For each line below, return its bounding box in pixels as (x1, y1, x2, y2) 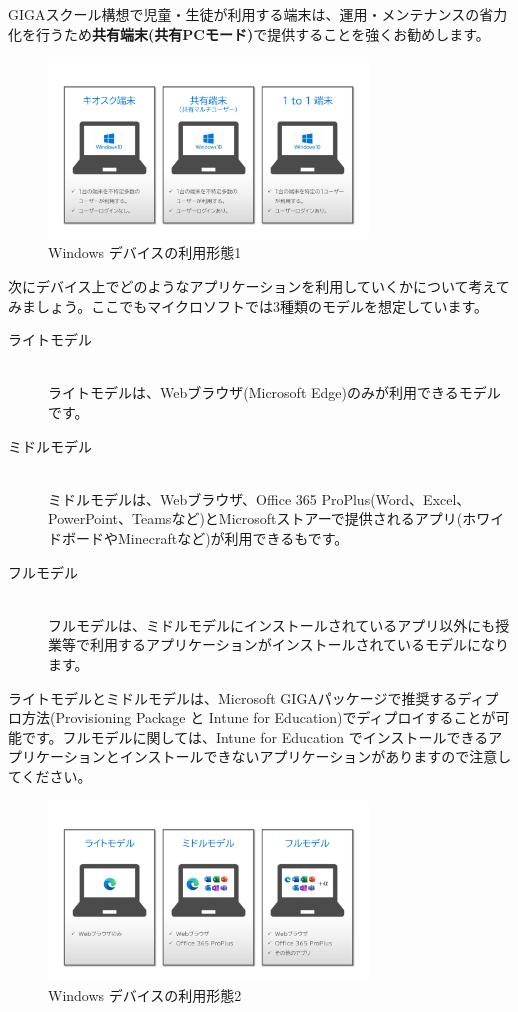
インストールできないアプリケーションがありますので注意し (119, 746, 512, 767)
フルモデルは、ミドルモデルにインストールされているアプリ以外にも (48, 614, 496, 635)
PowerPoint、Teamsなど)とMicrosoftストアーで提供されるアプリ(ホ (48, 508, 477, 529)
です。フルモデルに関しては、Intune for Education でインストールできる (21, 726, 489, 747)
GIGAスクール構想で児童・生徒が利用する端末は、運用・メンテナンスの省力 (8, 4, 508, 24)
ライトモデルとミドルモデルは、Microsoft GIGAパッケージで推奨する (8, 687, 458, 708)
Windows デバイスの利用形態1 (48, 242, 242, 263)
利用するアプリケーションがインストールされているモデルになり (89, 634, 510, 655)
